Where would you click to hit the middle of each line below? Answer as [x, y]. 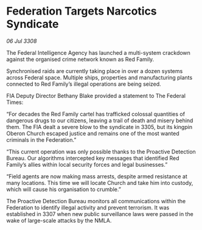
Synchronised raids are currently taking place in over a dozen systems [95, 71]
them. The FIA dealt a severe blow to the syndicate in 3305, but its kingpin [99, 127]
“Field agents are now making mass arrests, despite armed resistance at [97, 176]
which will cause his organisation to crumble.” [64, 189]
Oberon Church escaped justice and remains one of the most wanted [93, 133]
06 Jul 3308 [22, 41]
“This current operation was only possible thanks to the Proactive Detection [101, 152]
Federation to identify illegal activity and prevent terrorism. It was [88, 207]
